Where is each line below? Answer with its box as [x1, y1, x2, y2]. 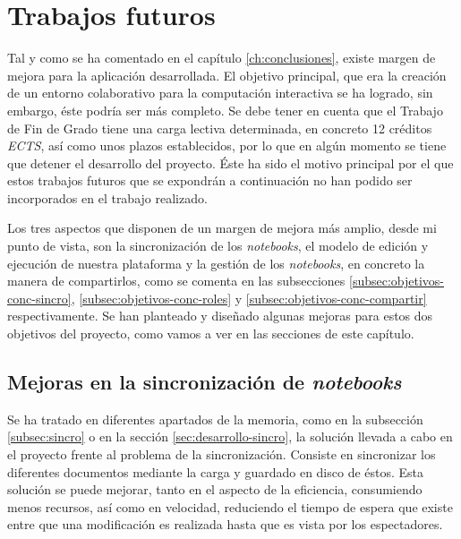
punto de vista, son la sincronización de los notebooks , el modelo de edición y [7, 236, 429, 255]
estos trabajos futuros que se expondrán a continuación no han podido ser [7, 171, 413, 190]
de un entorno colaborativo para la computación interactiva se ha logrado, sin [7, 83, 433, 102]
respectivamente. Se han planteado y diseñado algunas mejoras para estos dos [7, 306, 433, 325]
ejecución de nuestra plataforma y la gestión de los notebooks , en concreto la [7, 253, 425, 272]
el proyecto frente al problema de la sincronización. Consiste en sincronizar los [7, 445, 436, 464]
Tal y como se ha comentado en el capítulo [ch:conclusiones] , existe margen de [7, 48, 436, 67]
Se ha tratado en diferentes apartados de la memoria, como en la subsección [7, 409, 423, 428]
